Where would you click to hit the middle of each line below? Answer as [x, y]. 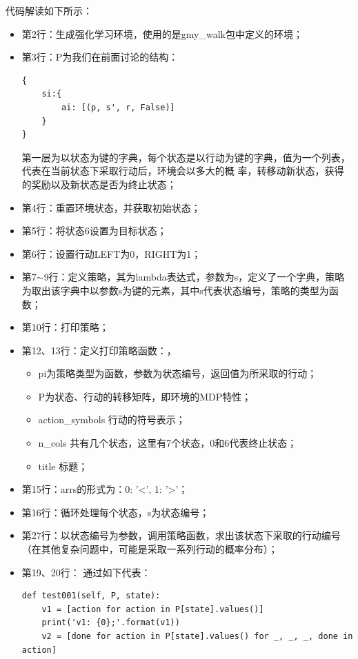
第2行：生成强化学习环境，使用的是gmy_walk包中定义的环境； [162, 33]
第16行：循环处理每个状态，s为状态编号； [116, 512]
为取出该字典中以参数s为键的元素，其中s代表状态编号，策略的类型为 [175, 290]
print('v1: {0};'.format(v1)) [111, 623]
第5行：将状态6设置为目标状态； [94, 231]
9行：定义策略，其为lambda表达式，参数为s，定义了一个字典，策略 [194, 277]
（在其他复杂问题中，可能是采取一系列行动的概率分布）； [150, 549]
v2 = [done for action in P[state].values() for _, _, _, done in [197, 636]
